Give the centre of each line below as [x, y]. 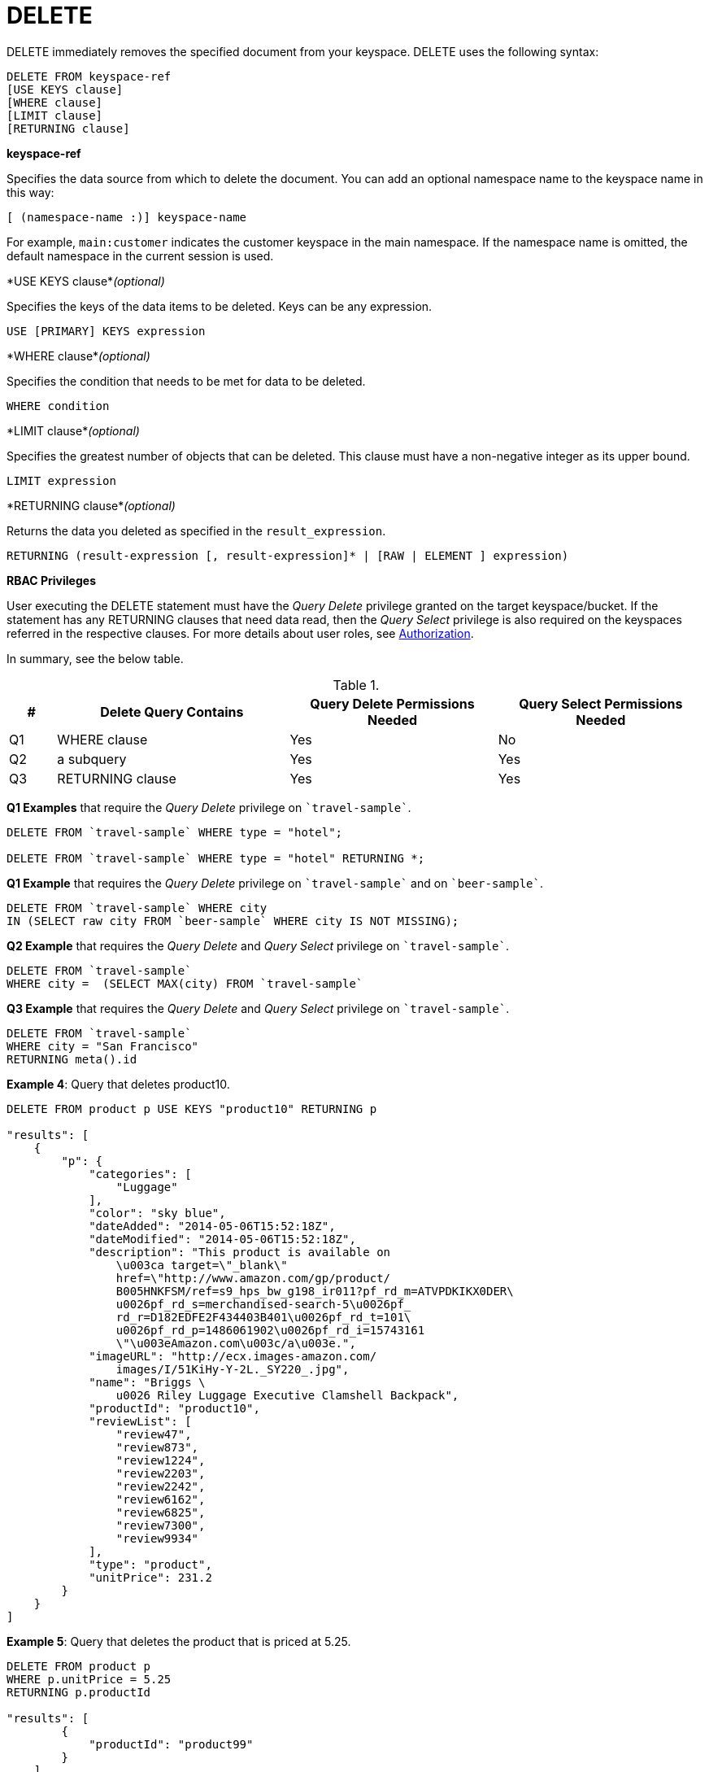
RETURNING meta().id [72, 1059]
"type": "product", [150, 1564]
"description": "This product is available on [240, 1252]
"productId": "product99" [171, 1744]
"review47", [154, 1434]
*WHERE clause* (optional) [78, 356]
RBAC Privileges [51, 580]
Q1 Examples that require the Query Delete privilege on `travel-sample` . [209, 807]
